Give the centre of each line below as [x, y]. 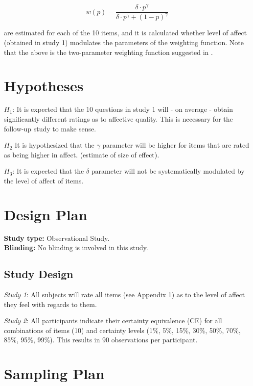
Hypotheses [44, 86]
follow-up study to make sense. [50, 128]
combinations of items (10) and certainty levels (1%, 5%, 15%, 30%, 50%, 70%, [122, 330]
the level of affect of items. [44, 180]
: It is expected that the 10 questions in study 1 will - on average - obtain [123, 109]
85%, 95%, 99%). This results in [52, 340]
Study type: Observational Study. [57, 238]
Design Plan [46, 214]
